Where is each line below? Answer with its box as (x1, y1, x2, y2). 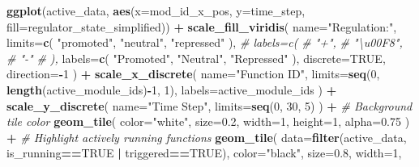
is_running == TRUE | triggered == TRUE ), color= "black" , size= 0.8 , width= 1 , (6, 144, 402, 161)
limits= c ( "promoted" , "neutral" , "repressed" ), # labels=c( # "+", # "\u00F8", (6, 34, 403, 51)
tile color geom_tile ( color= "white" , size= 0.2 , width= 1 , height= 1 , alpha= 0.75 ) (6, 113, 410, 130)
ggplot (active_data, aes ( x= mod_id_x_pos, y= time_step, (6, 2, 306, 19)
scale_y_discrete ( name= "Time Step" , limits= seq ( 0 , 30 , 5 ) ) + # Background (6, 97, 413, 114)
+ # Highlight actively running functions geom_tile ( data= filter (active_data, (6, 128, 407, 145)
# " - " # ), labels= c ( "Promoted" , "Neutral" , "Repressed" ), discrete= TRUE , (6, 49, 386, 66)
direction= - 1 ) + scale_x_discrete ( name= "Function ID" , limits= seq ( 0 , (6, 65, 380, 82)
